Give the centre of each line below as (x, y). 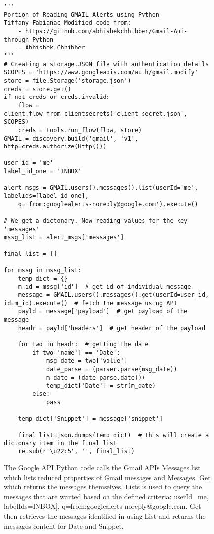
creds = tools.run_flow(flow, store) (80, 130)
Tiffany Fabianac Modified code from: (68, 23)
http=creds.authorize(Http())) (55, 147)
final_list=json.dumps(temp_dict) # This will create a (113, 435)
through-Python (29, 39)
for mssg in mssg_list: (43, 270)
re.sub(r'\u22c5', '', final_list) (76, 452)
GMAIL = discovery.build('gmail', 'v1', (71, 138)
